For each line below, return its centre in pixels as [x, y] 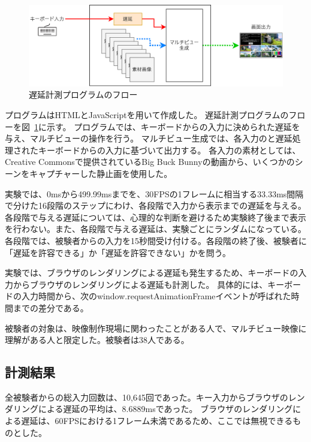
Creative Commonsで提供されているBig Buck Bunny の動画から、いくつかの [150, 162]
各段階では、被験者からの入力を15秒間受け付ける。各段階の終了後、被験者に [156, 240]
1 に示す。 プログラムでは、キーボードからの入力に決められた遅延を [167, 126]
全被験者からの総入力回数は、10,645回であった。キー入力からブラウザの [147, 397]
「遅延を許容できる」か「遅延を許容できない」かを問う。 [118, 252]
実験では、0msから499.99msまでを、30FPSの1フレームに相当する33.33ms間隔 [154, 193]
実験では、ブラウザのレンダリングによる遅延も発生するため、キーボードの [152, 273]
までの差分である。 [51, 307]
